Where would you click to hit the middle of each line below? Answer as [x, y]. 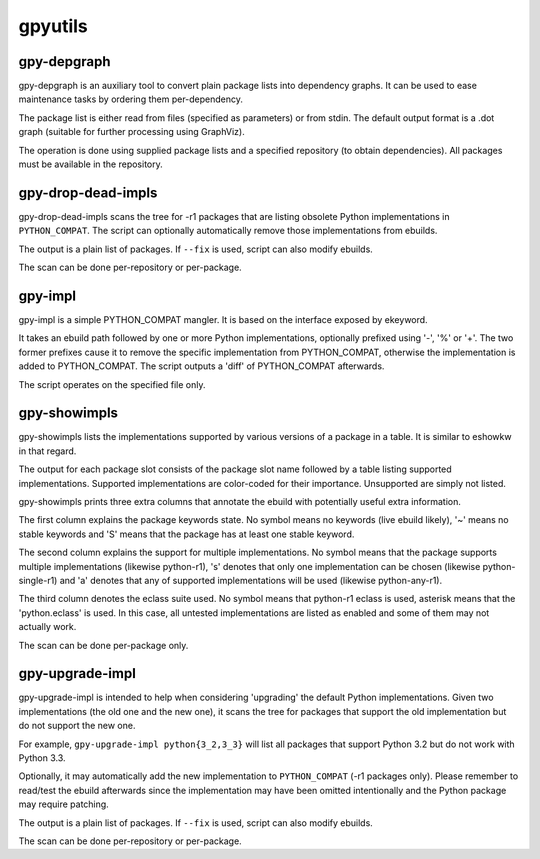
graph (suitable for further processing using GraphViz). [131, 132]
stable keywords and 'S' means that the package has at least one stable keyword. [186, 534]
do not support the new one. [77, 726]
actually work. [47, 627]
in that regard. [47, 451]
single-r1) [38, 580]
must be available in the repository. [91, 164]
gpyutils [53, 26]
